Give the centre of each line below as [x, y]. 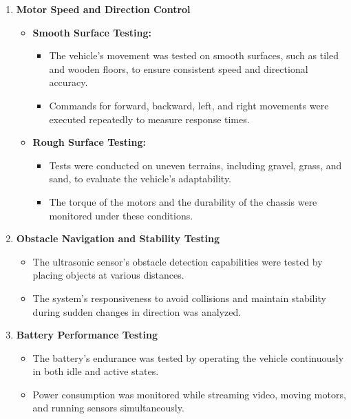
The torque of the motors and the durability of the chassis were [183, 201]
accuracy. [68, 82]
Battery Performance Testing [87, 335]
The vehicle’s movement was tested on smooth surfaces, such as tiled [194, 55]
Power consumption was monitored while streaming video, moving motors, [189, 394]
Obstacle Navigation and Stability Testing [118, 238]
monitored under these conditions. [121, 215]
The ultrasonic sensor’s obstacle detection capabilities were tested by [178, 261]
